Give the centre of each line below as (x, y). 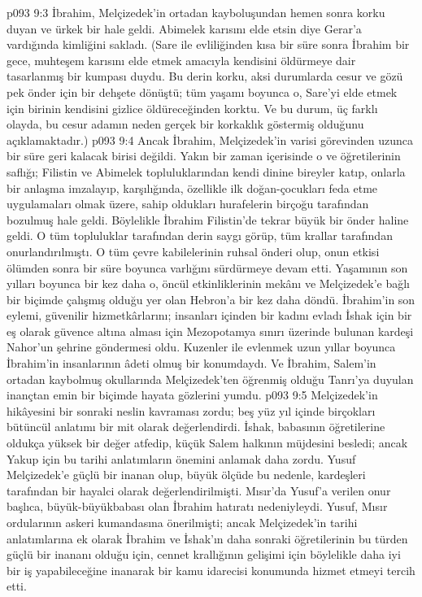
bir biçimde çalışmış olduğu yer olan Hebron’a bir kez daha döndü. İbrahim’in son (211, 299)
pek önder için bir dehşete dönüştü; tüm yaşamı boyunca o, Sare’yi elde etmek (202, 92)
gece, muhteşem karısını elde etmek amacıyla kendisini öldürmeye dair (181, 60)
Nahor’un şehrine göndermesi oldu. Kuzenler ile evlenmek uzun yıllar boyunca (201, 347)
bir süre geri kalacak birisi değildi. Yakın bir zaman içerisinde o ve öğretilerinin (204, 156)
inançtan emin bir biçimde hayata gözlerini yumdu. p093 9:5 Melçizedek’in (192, 395)
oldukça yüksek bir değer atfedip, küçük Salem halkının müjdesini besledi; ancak (207, 443)
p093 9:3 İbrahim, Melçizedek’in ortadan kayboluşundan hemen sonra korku (196, 12)
